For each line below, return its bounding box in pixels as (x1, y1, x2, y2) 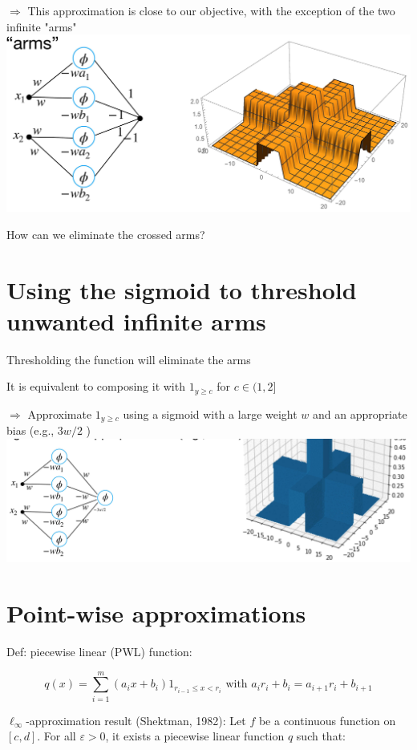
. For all (37, 728, 76, 744)
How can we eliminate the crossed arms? (6, 225, 205, 242)
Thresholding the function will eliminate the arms (6, 351, 251, 367)
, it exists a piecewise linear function (105, 728, 285, 744)
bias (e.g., (6, 422, 55, 439)
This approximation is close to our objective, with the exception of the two (27, 2, 395, 18)
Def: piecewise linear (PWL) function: (6, 643, 192, 660)
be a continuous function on (258, 711, 396, 728)
